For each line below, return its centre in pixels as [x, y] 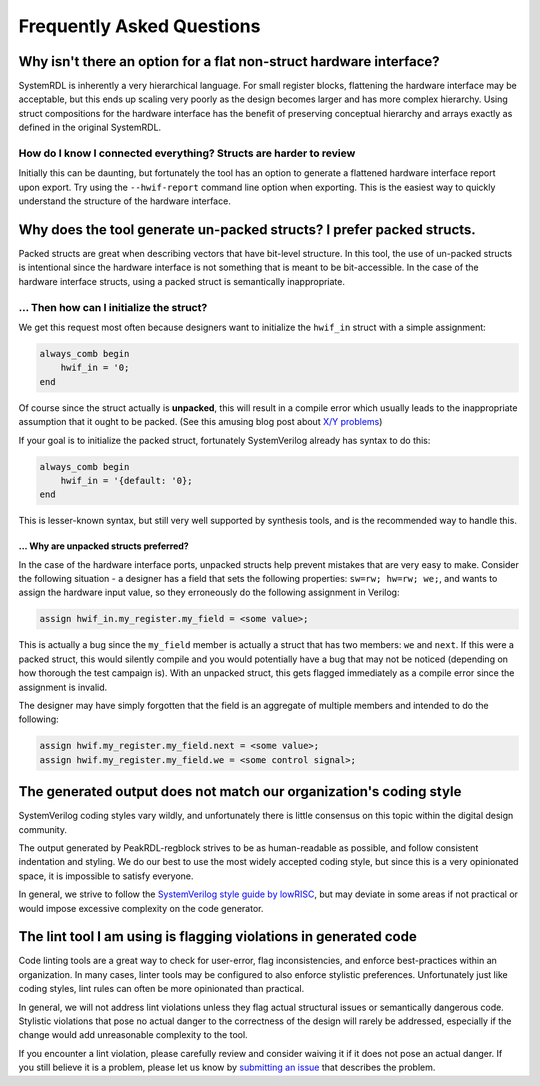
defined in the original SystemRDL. [90, 127]
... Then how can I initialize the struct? [113, 307]
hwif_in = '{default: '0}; [127, 480]
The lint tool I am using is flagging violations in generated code [217, 936]
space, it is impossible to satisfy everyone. [106, 876]
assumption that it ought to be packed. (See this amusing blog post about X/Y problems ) [200, 422]
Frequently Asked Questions [139, 26]
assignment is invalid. [63, 687]
